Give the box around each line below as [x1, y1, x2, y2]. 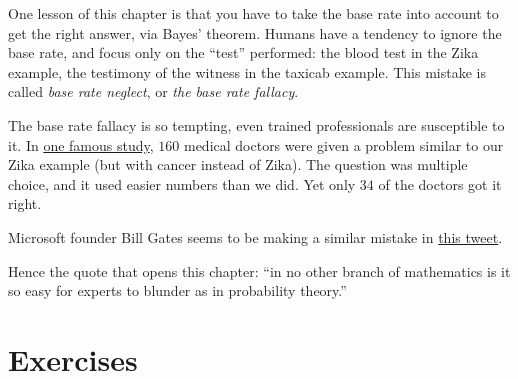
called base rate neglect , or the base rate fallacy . [8, 81, 299, 102]
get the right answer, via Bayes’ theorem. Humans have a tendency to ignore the [8, 22, 502, 43]
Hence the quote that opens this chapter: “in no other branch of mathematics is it [8, 260, 511, 281]
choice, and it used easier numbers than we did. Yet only [8, 173, 356, 194]
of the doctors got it [378, 173, 502, 194]
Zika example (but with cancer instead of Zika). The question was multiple [8, 154, 468, 175]
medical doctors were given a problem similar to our [183, 134, 504, 155]
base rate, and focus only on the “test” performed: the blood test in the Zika [8, 42, 479, 63]
